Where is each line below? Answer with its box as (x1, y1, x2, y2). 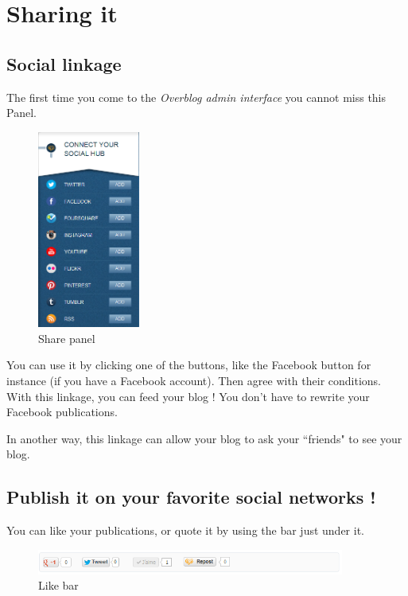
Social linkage (6, 51, 122, 76)
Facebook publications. (6, 403, 118, 420)
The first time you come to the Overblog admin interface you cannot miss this (6, 88, 387, 105)
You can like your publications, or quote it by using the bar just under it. (6, 522, 365, 539)
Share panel (38, 329, 95, 346)
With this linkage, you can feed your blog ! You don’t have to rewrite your (6, 388, 370, 404)
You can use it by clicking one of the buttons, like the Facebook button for (6, 356, 371, 373)
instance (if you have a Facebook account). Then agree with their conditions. (6, 372, 381, 388)
